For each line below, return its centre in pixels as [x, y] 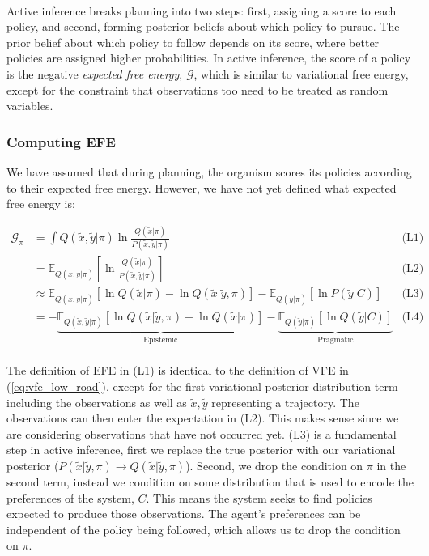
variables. [30, 106]
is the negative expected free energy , [95, 73]
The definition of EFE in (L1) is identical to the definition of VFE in [178, 370]
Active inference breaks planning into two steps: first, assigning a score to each [202, 10]
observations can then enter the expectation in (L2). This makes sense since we [203, 418]
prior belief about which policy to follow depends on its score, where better [193, 42]
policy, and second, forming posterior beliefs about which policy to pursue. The [203, 26]
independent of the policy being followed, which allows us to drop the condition [204, 529]
